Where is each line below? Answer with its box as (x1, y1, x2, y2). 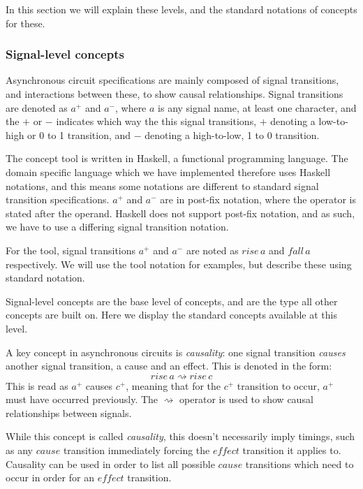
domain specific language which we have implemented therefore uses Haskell (6, 164, 331, 179)
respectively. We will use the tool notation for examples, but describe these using (6, 256, 352, 271)
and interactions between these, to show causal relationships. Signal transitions (6, 87, 343, 101)
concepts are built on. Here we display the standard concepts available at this (6, 307, 337, 322)
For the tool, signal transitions (6, 242, 136, 257)
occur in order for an (6, 470, 94, 485)
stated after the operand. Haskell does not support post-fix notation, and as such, (6, 205, 355, 220)
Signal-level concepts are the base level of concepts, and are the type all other (6, 293, 338, 308)
